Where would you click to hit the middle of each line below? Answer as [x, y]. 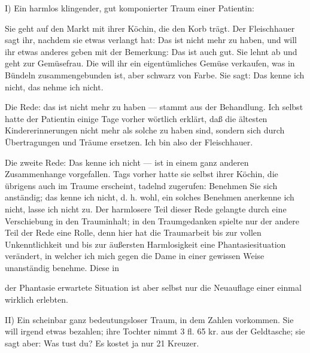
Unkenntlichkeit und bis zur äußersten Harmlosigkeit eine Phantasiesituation [145, 244]
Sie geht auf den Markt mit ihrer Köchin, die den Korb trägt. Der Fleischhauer [150, 28]
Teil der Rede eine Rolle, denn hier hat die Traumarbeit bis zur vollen [133, 232]
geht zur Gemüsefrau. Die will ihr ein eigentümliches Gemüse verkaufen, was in [150, 63]
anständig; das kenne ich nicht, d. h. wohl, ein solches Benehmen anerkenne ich [150, 197]
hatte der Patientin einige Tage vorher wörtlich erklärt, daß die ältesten [136, 118]
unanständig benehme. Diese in [62, 267]
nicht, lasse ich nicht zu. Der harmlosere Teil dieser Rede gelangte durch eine [146, 209]
